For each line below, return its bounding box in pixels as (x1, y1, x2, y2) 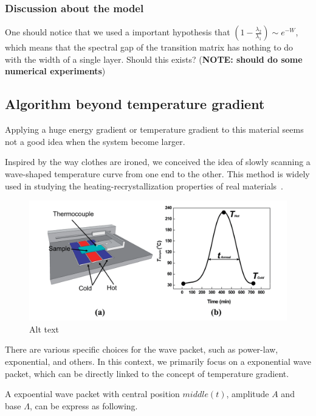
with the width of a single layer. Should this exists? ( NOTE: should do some (5, 52, 303, 65)
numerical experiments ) (5, 65, 106, 77)
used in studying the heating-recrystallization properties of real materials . (5, 179, 283, 192)
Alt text (29, 322, 59, 335)
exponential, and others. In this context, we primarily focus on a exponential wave (5, 355, 311, 368)
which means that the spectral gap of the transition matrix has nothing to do (5, 41, 294, 54)
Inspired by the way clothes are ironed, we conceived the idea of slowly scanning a (5, 155, 311, 168)
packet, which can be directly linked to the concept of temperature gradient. (5, 367, 289, 379)
